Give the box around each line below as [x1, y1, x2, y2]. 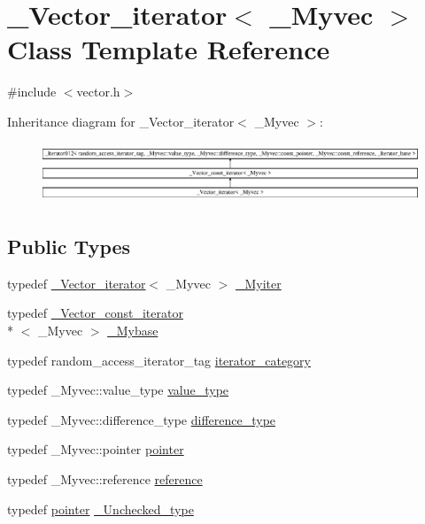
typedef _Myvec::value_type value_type [7, 381, 229, 399]
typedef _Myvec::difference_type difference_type [7, 410, 276, 428]
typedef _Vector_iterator [7, 274, 146, 292]
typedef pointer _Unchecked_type [7, 499, 194, 518]
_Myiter [235, 274, 282, 292]
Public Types [7, 233, 131, 260]
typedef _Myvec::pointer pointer [7, 440, 184, 458]
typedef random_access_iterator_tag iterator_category [7, 351, 311, 369]
